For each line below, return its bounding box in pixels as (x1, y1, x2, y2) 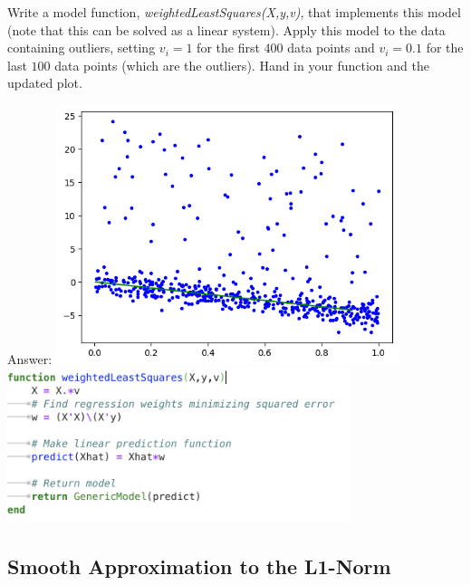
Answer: (7, 349, 53, 368)
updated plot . (7, 73, 82, 92)
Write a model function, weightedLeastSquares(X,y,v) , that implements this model (7, 3, 461, 21)
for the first (197, 38, 260, 57)
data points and (287, 38, 375, 57)
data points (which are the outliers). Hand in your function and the (54, 55, 429, 74)
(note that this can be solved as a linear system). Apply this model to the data (7, 20, 446, 39)
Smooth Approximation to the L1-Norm (7, 551, 391, 580)
